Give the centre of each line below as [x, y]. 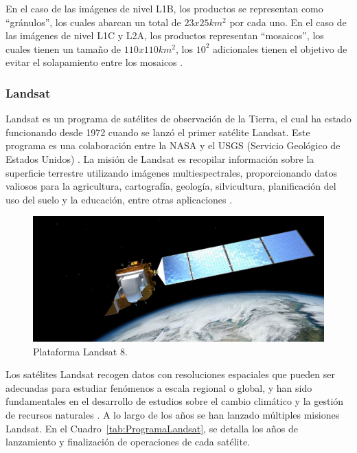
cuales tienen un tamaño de [64, 48]
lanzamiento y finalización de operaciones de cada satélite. [128, 442]
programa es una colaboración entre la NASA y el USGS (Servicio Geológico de [173, 145]
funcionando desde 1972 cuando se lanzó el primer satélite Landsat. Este [158, 132]
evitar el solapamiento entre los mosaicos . [94, 62]
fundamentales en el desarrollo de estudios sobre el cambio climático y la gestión [175, 401]
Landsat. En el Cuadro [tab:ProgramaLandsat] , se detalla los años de [152, 428]
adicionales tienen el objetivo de [280, 48]
